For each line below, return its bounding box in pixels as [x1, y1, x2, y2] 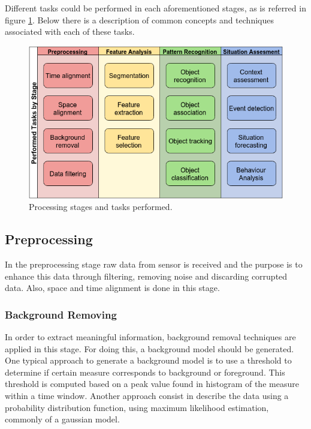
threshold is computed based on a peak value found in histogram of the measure [5, 377, 299, 390]
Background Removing [5, 307, 117, 322]
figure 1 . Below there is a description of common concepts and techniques [5, 13, 274, 26]
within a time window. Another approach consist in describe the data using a [5, 389, 289, 401]
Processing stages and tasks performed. [29, 200, 173, 213]
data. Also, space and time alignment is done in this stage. [5, 281, 220, 294]
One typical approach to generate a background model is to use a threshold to [5, 354, 292, 367]
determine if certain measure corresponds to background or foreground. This [5, 365, 285, 378]
